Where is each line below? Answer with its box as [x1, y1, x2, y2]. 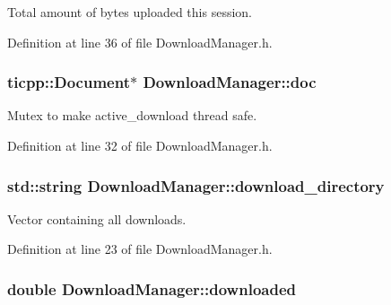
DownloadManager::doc [143, 71, 317, 93]
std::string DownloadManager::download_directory [7, 174, 385, 196]
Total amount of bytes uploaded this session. [7, 3, 252, 21]
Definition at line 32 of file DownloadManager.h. [7, 136, 273, 154]
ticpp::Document [7, 71, 130, 93]
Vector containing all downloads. [7, 209, 187, 228]
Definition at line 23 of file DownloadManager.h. [7, 240, 273, 258]
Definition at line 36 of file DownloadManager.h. [7, 32, 273, 51]
